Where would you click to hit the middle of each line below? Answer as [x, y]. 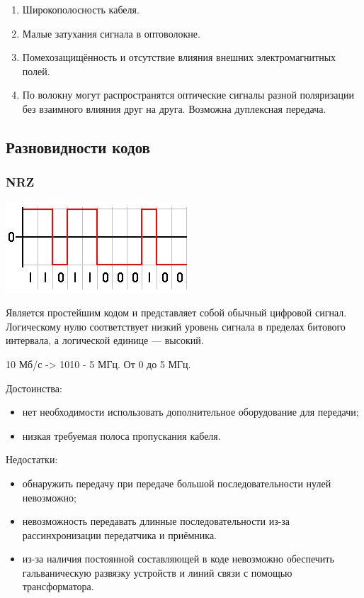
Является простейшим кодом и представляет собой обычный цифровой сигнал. [176, 312]
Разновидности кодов [78, 146]
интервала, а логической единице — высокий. [105, 340]
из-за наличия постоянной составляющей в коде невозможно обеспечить [178, 559]
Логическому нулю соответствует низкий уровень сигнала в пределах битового [176, 326]
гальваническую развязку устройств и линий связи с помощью [157, 572]
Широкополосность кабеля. [81, 9]
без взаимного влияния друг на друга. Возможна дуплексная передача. [174, 108]
